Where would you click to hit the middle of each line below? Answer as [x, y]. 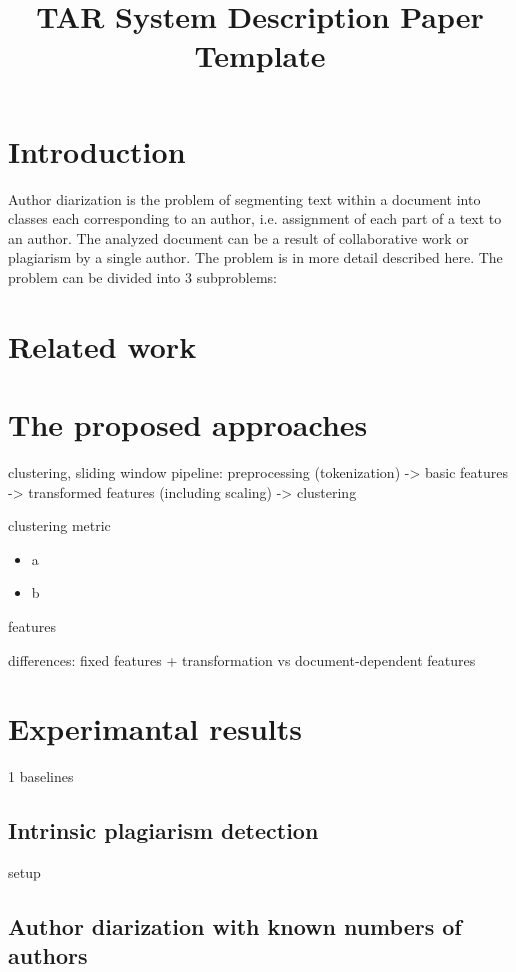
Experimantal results [155, 728]
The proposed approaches [188, 424]
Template [260, 55]
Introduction [97, 150]
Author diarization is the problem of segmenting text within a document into [244, 198]
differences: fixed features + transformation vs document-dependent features [242, 659]
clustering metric [59, 525]
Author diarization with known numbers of [235, 926]
